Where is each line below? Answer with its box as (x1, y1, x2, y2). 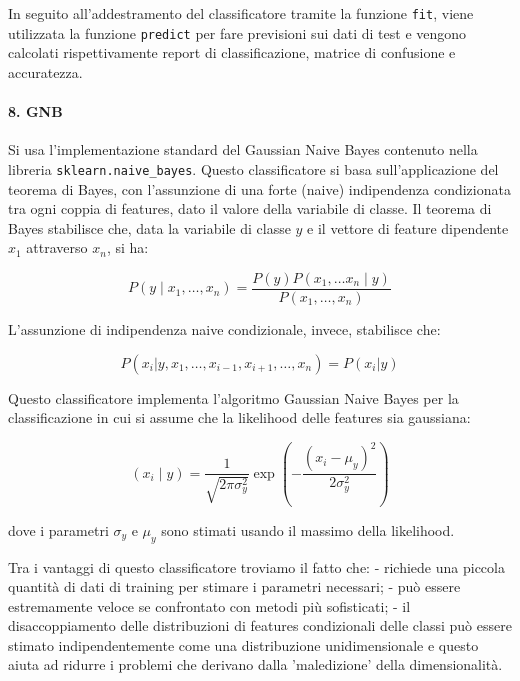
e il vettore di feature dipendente (307, 217, 509, 238)
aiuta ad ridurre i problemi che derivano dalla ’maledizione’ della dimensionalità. (8, 654, 503, 675)
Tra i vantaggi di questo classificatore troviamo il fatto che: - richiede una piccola (8, 556, 505, 577)
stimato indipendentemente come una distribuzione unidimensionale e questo (8, 634, 479, 655)
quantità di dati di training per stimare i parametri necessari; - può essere (8, 576, 461, 597)
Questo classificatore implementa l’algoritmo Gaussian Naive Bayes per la (8, 387, 459, 408)
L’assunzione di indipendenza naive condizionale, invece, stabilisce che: (8, 318, 441, 339)
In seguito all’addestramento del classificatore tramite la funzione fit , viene (8, 3, 474, 23)
